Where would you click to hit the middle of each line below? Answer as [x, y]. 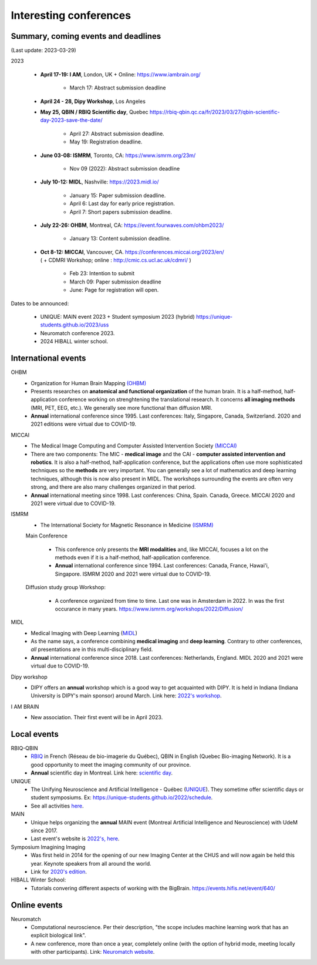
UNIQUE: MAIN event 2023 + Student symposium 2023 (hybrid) [117, 317]
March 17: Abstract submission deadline [118, 88]
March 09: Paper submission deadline [115, 282]
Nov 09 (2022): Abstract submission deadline [125, 168]
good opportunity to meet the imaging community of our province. [111, 764]
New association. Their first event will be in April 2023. [97, 717]
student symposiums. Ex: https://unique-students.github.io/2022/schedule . [122, 797]
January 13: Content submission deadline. [120, 239]
